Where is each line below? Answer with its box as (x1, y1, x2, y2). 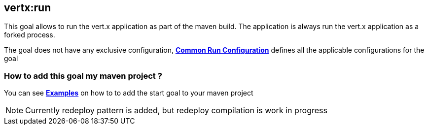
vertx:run (4, 1, 51, 14)
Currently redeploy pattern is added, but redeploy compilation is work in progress (25, 105, 327, 116)
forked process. (4, 31, 55, 39)
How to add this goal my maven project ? (4, 70, 162, 81)
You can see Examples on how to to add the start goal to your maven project (4, 89, 253, 97)
